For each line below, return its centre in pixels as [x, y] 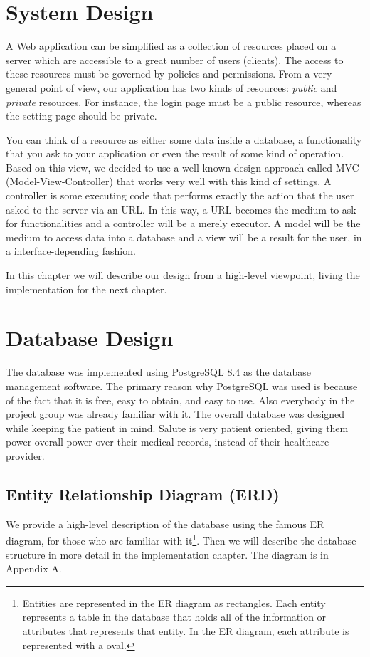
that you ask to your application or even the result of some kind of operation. [175, 153]
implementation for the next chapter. [86, 289]
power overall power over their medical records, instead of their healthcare [168, 442]
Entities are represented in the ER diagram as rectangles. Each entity [174, 603]
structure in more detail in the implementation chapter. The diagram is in [167, 554]
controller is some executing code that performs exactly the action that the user [180, 195]
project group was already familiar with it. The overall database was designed [175, 414]
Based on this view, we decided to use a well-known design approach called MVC [183, 167]
